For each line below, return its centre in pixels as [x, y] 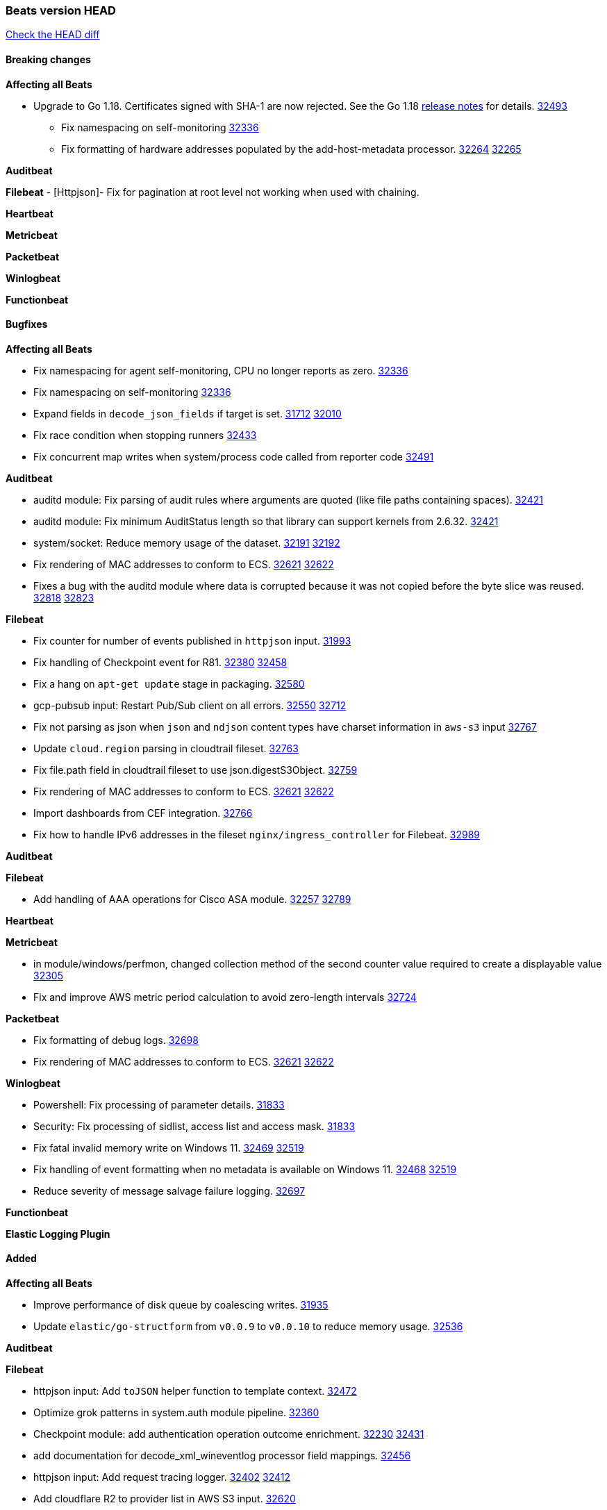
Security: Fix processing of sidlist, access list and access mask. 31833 [194, 1126]
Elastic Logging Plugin [58, 1234]
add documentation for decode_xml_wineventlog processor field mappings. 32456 [222, 1456]
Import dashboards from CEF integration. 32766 [143, 813]
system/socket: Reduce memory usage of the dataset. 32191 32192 [187, 542]
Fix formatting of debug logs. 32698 [116, 1040]
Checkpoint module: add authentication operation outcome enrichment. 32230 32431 [229, 1434]
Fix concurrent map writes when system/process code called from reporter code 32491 [234, 456]
